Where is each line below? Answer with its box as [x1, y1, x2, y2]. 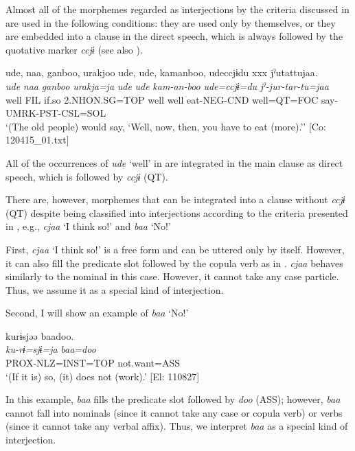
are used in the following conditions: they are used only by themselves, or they [5, 15, 336, 30]
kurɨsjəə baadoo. [5, 328, 74, 343]
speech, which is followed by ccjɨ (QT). [5, 169, 168, 183]
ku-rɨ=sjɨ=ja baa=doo [5, 342, 96, 356]
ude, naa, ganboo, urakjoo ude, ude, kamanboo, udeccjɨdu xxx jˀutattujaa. [5, 65, 318, 80]
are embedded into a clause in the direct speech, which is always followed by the [5, 29, 343, 43]
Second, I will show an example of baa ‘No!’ [5, 305, 189, 320]
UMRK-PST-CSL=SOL [5, 106, 106, 120]
